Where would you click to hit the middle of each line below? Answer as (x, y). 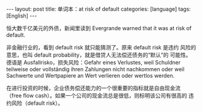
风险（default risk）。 (37, 103)
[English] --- (22, 16)
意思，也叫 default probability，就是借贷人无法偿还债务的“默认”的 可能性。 (99, 55)
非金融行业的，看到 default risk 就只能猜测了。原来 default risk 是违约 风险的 (101, 47)
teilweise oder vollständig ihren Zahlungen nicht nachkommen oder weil (96, 69)
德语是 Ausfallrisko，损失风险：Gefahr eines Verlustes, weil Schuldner (93, 62)
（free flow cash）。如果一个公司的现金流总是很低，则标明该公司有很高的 (97, 95)
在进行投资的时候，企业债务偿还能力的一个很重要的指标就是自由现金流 (93, 88)
